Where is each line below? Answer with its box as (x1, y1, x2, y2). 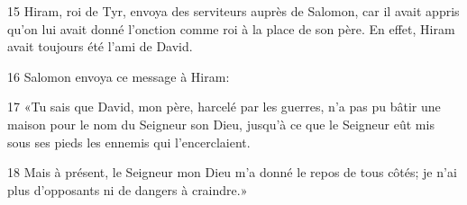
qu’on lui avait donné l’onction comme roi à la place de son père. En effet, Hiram (7, 19, 455, 38)
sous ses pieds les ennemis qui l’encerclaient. (7, 132, 251, 151)
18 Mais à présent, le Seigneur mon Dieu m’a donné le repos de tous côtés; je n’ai (7, 163, 457, 182)
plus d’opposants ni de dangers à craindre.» (7, 180, 248, 199)
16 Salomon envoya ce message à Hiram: (7, 67, 230, 85)
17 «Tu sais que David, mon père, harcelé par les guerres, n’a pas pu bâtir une (7, 97, 441, 116)
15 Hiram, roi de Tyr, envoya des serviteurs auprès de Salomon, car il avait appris (7, 2, 460, 20)
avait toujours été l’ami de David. (7, 37, 193, 56)
